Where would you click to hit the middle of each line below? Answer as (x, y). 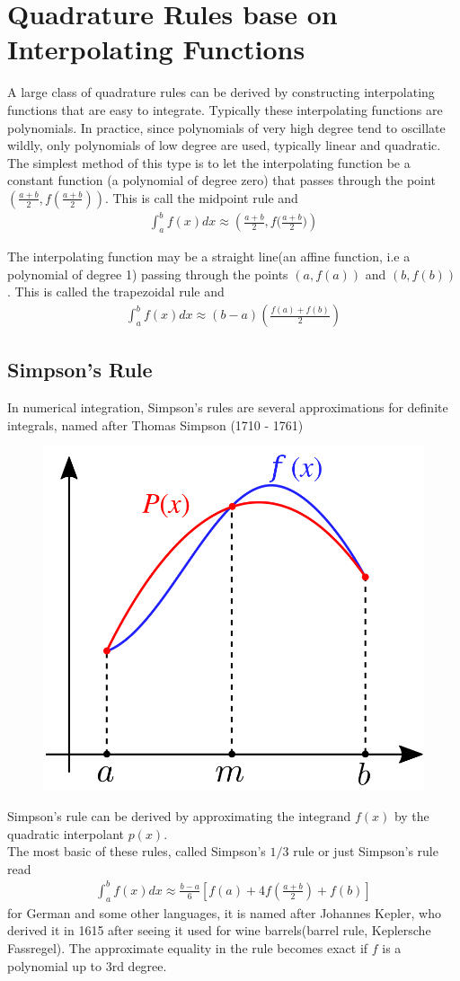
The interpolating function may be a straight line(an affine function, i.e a (209, 256)
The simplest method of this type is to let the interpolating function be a (209, 162)
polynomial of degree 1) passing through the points (148, 274)
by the (411, 816)
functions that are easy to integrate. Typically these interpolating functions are (225, 109)
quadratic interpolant (66, 833)
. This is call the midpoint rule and (201, 197)
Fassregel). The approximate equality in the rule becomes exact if (188, 947)
